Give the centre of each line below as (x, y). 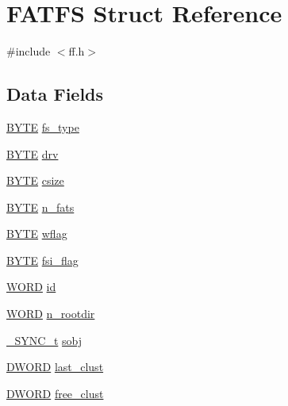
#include (29, 51)
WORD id (31, 287)
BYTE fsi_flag (42, 260)
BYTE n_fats (40, 207)
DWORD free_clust (55, 393)
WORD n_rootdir (51, 314)
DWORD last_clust (55, 367)
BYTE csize (35, 180)
